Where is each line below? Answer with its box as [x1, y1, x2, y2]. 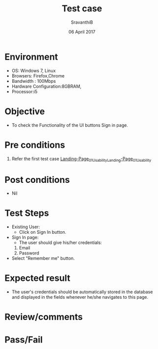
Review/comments [4, 312, 83, 323]
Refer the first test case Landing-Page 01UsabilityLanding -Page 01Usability [11, 156, 152, 163]
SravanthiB [71, 19, 93, 25]
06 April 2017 [68, 29, 96, 35]
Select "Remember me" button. [11, 255, 75, 261]
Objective [4, 105, 45, 117]
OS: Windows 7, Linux [11, 68, 56, 73]
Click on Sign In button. [19, 229, 67, 235]
